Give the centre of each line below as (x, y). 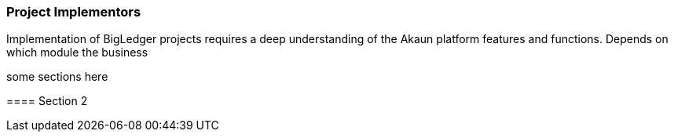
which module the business (77, 53)
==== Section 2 (47, 101)
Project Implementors (74, 12)
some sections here (57, 77)
